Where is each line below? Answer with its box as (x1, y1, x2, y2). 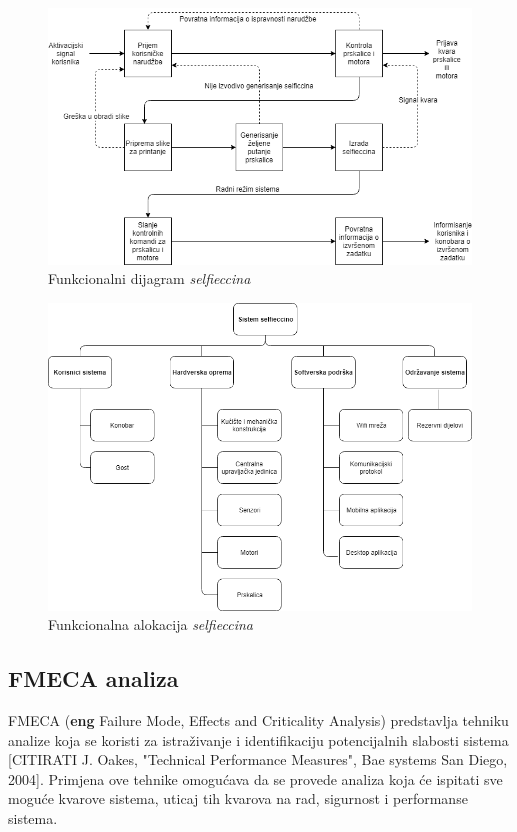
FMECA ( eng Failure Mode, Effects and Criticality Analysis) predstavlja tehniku (8, 709, 509, 730)
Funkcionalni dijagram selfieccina (48, 268, 251, 289)
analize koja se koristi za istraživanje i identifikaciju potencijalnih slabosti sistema (8, 729, 509, 750)
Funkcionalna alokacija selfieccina (48, 614, 253, 635)
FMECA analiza (8, 663, 179, 694)
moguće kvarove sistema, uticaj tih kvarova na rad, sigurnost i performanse (8, 788, 468, 809)
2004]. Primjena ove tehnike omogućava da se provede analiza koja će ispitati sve (8, 768, 503, 789)
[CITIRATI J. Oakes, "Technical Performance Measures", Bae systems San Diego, (8, 749, 508, 770)
